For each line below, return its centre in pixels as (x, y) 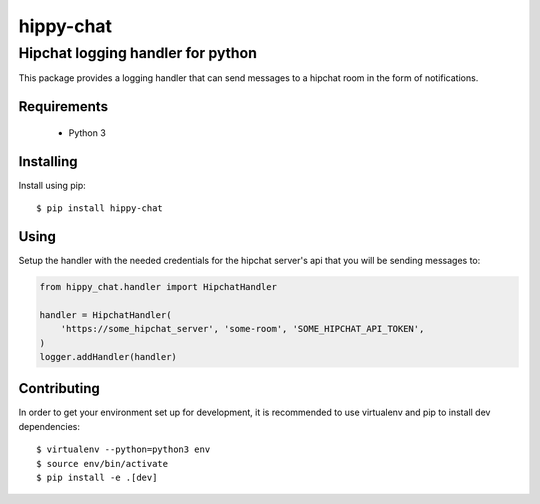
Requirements (63, 106)
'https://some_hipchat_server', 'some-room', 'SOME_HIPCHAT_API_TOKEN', (242, 329)
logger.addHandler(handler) (108, 356)
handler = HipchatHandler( (105, 314)
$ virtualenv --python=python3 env (123, 449)
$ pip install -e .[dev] (97, 477)
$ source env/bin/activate (102, 463)
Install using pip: (52, 185)
